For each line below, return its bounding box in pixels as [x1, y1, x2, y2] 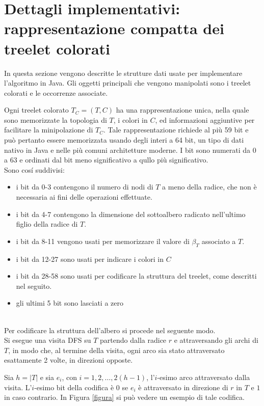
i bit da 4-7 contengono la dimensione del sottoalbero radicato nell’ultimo [16, 208, 246, 219]
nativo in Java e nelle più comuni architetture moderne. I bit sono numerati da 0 [4, 144, 256, 155]
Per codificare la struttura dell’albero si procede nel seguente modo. [4, 324, 216, 335]
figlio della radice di [16, 219, 78, 229]
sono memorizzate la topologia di [4, 114, 107, 125]
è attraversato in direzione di [138, 382, 228, 392]
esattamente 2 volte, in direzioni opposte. [4, 355, 133, 365]
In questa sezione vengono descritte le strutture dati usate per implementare [4, 67, 243, 78]
